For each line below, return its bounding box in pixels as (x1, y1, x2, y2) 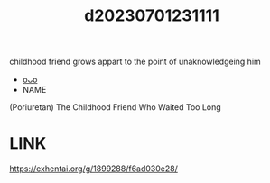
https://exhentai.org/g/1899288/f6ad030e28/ (9, 163, 178, 174)
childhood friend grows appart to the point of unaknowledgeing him (9, 56, 262, 68)
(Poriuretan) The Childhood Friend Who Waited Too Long (9, 102, 221, 113)
